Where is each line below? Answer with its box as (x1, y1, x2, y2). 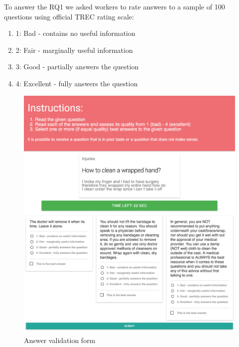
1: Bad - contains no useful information (15, 28, 135, 38)
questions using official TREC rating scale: (4, 11, 134, 21)
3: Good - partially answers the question (15, 61, 139, 72)
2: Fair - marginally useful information (15, 44, 133, 55)
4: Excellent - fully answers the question (15, 78, 138, 88)
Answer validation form (24, 335, 96, 345)
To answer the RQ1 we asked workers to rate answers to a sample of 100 (4, 1, 225, 11)
